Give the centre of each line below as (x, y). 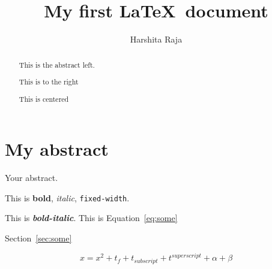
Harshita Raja (156, 39)
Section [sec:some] (38, 238)
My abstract (57, 149)
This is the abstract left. (57, 64)
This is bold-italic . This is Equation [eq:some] (91, 218)
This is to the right (49, 82)
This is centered (44, 99)
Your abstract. (32, 178)
